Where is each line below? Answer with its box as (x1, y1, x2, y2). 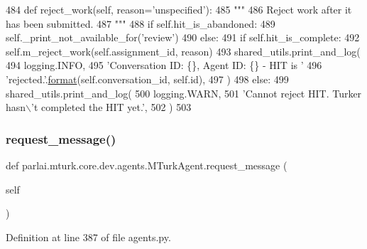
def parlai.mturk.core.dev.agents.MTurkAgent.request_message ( (6, 157, 287, 172)
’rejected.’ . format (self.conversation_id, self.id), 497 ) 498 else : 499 (6, 71, 289, 86)
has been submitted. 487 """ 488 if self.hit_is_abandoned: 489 (6, 16, 275, 31)
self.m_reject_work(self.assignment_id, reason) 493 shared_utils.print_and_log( (6, 43, 361, 58)
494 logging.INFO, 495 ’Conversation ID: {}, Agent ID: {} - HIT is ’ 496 (6, 58, 322, 73)
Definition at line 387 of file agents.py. (6, 229, 171, 244)
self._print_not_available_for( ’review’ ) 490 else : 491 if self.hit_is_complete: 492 (6, 30, 360, 45)
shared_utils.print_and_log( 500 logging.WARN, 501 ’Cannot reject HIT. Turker (6, 85, 362, 100)
